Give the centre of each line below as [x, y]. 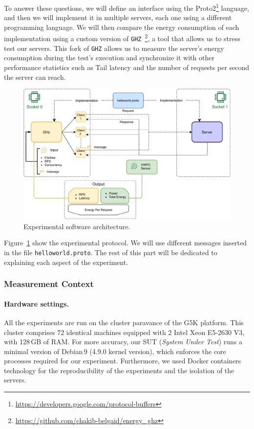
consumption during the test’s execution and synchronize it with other [109, 58]
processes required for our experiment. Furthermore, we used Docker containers [123, 361]
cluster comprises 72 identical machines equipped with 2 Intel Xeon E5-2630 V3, [124, 332]
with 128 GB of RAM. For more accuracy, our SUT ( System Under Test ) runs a [123, 342]
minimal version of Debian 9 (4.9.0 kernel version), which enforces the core [115, 351]
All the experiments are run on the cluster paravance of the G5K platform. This [124, 322]
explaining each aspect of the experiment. [66, 262]
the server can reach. [35, 77]
